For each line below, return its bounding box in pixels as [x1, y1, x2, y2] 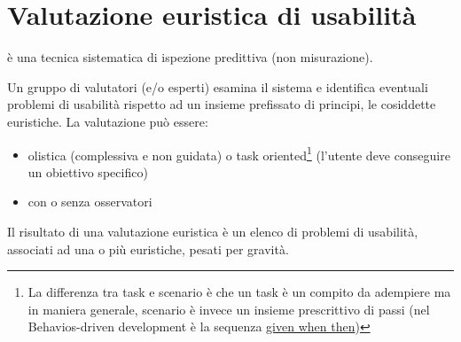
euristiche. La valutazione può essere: [7, 112, 208, 130]
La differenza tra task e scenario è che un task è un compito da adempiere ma [27, 283, 451, 301]
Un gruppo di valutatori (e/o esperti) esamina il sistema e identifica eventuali [7, 77, 428, 96]
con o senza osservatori [27, 192, 152, 211]
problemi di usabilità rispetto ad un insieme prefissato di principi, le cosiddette [7, 95, 436, 113]
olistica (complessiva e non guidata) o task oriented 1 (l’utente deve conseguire [27, 143, 450, 164]
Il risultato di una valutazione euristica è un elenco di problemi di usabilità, [7, 222, 418, 240]
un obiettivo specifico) [27, 162, 148, 181]
